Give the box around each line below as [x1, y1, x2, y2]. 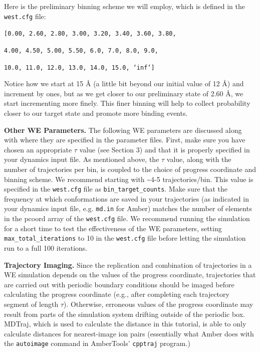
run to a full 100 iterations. [4, 242, 88, 253]
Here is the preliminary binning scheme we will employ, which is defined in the [4, 1, 245, 11]
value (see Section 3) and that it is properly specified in [79, 144, 250, 154]
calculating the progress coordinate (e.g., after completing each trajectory [4, 289, 229, 299]
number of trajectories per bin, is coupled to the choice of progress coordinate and [4, 163, 256, 174]
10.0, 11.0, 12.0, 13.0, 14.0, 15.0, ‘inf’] [4, 64, 155, 71]
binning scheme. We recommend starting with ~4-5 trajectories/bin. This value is [4, 173, 253, 184]
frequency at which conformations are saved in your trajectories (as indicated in [4, 193, 249, 204]
